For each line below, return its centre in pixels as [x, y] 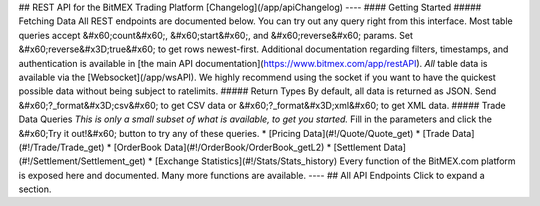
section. [35, 189]
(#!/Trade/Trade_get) [61, 147]
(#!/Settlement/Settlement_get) [82, 161]
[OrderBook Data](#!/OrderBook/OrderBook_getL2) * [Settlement [247, 147]
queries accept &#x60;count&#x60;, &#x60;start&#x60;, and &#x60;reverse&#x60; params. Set [216, 35]
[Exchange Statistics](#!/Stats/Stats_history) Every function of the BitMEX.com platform [335, 161]
